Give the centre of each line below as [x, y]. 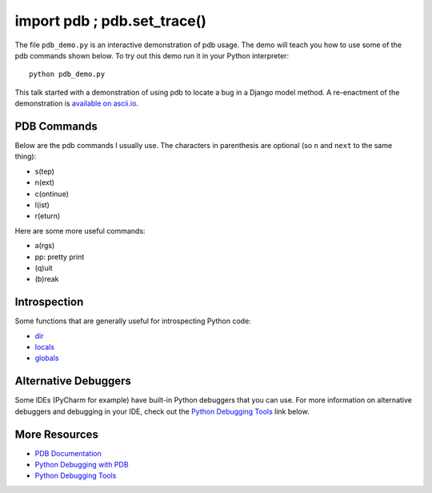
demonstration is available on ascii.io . [77, 103]
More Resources [57, 434]
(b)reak [47, 279]
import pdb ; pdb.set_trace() [111, 21]
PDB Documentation [68, 453]
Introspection [49, 302]
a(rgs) [45, 246]
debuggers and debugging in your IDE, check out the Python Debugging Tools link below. [162, 411]
